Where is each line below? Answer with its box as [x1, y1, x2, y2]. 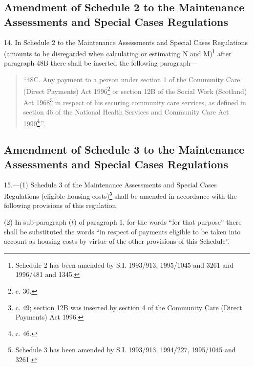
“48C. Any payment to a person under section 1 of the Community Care [23, 74, 240, 85]
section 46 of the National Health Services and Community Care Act [23, 107, 229, 117]
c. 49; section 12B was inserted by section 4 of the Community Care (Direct [15, 302, 242, 312]
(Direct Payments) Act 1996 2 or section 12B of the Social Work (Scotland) [23, 84, 247, 96]
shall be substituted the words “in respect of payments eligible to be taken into [4, 226, 241, 236]
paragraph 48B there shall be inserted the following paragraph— [4, 58, 197, 68]
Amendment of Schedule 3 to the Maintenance [4, 142, 245, 157]
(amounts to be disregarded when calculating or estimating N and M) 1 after [4, 47, 232, 58]
